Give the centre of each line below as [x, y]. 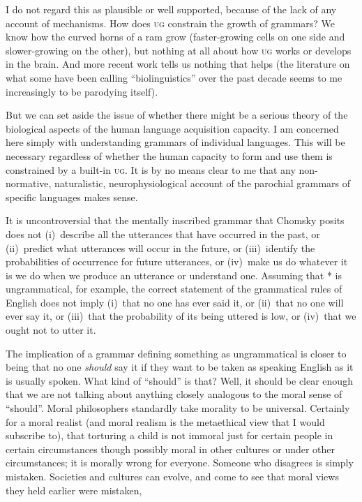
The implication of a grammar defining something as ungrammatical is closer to [176, 353]
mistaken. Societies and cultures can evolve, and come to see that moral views [172, 476]
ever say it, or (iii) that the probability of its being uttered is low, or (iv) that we [181, 316]
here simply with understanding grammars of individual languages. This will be [175, 142]
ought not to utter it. [51, 330]
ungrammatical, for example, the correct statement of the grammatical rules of [174, 289]
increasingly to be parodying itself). [82, 91]
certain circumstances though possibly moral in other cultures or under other [171, 449]
